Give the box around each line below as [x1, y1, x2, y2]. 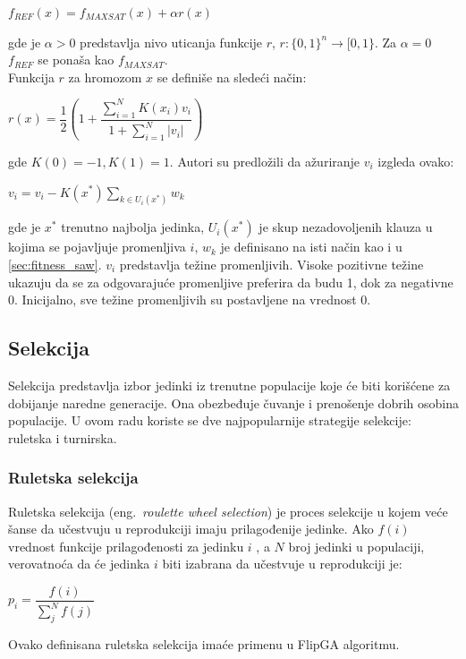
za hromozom [68, 67, 142, 86]
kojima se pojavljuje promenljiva [8, 237, 186, 256]
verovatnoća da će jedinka [8, 554, 150, 573]
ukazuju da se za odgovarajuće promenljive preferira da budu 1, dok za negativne [8, 272, 453, 291]
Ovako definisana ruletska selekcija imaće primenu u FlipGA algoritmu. [8, 635, 400, 654]
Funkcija [8, 67, 55, 86]
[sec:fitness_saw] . [8, 254, 102, 273]
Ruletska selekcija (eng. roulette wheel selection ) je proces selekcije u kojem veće [8, 501, 448, 520]
